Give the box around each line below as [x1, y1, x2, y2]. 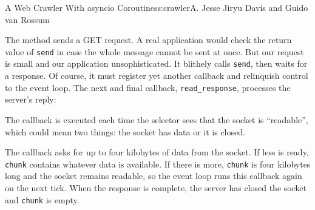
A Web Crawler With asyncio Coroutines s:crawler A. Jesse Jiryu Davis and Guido [5, 1, 308, 13]
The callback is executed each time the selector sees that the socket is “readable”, [5, 113, 308, 126]
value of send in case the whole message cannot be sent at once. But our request [5, 45, 304, 58]
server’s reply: [5, 93, 56, 106]
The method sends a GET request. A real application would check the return [5, 33, 292, 46]
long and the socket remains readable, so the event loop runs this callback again [5, 169, 302, 182]
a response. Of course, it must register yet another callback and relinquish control [5, 69, 308, 82]
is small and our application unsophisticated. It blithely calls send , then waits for [5, 57, 308, 70]
